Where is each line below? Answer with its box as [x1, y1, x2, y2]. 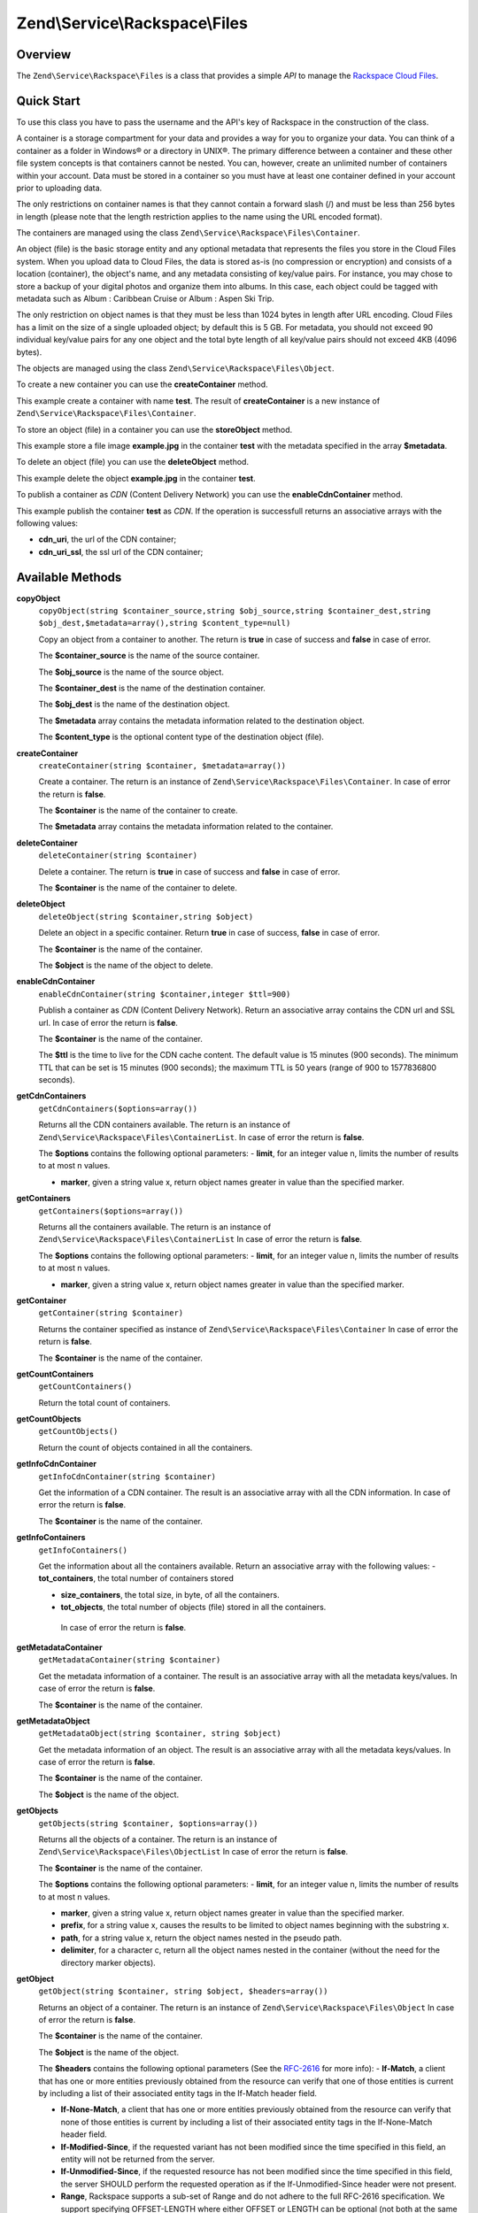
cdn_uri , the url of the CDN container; [38, 534, 177, 544]
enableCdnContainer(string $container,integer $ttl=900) [38, 989, 291, 999]
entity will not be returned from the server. [60, 2154, 215, 2164]
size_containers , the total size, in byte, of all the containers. [60, 1589, 280, 1600]
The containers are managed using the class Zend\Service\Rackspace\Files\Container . [16, 227, 360, 238]
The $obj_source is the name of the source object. [38, 667, 225, 677]
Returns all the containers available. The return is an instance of [38, 1222, 272, 1232]
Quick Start [16, 93, 81, 108]
